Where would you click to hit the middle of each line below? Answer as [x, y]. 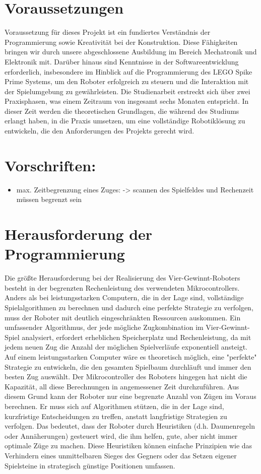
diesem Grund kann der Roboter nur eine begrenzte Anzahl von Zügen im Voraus [130, 396]
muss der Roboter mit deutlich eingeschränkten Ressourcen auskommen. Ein [123, 317]
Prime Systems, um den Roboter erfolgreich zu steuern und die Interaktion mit [127, 81]
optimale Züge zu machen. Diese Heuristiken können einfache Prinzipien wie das [128, 446]
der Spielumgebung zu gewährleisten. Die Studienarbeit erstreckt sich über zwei [127, 91]
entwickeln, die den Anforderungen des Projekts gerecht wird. [100, 131]
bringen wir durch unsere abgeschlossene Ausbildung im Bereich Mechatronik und [131, 52]
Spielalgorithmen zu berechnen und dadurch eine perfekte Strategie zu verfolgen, [129, 308]
